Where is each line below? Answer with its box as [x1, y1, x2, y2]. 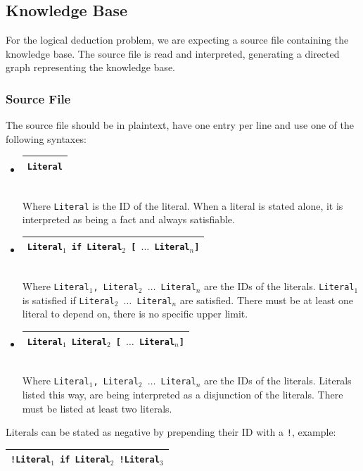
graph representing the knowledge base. [6, 60, 175, 75]
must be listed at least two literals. [22, 401, 172, 415]
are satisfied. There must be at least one [179, 292, 353, 307]
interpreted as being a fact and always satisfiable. [22, 212, 235, 227]
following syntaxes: [6, 131, 87, 146]
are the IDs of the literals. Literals [204, 373, 352, 388]
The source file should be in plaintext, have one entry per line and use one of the [6, 118, 355, 132]
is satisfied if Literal [22, 292, 115, 307]
